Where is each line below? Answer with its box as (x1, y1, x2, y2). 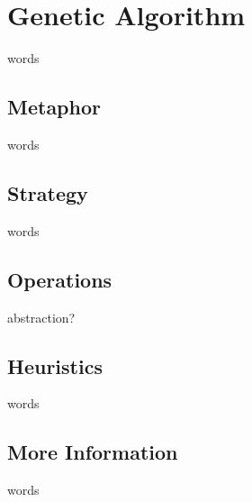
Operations (7, 265, 112, 293)
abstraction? (7, 307, 76, 326)
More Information (7, 438, 178, 466)
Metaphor (7, 93, 101, 121)
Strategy (7, 178, 88, 206)
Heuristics (7, 351, 103, 379)
